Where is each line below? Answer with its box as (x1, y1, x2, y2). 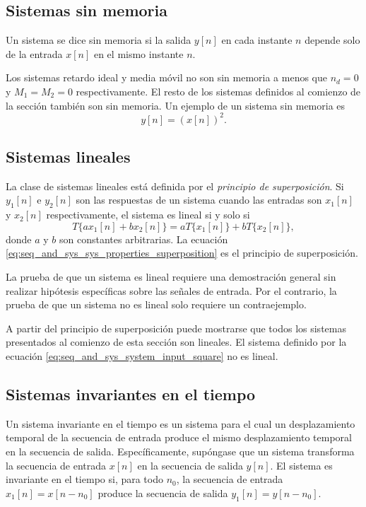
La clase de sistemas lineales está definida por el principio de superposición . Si (6, 178, 344, 193)
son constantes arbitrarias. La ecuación (59, 231, 228, 246)
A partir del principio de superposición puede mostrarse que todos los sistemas (6, 320, 346, 335)
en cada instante (221, 33, 293, 47)
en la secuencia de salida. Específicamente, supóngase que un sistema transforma (6, 444, 355, 458)
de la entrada (6, 46, 63, 61)
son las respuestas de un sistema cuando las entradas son (76, 192, 322, 207)
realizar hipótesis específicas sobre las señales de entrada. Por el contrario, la (6, 283, 337, 298)
